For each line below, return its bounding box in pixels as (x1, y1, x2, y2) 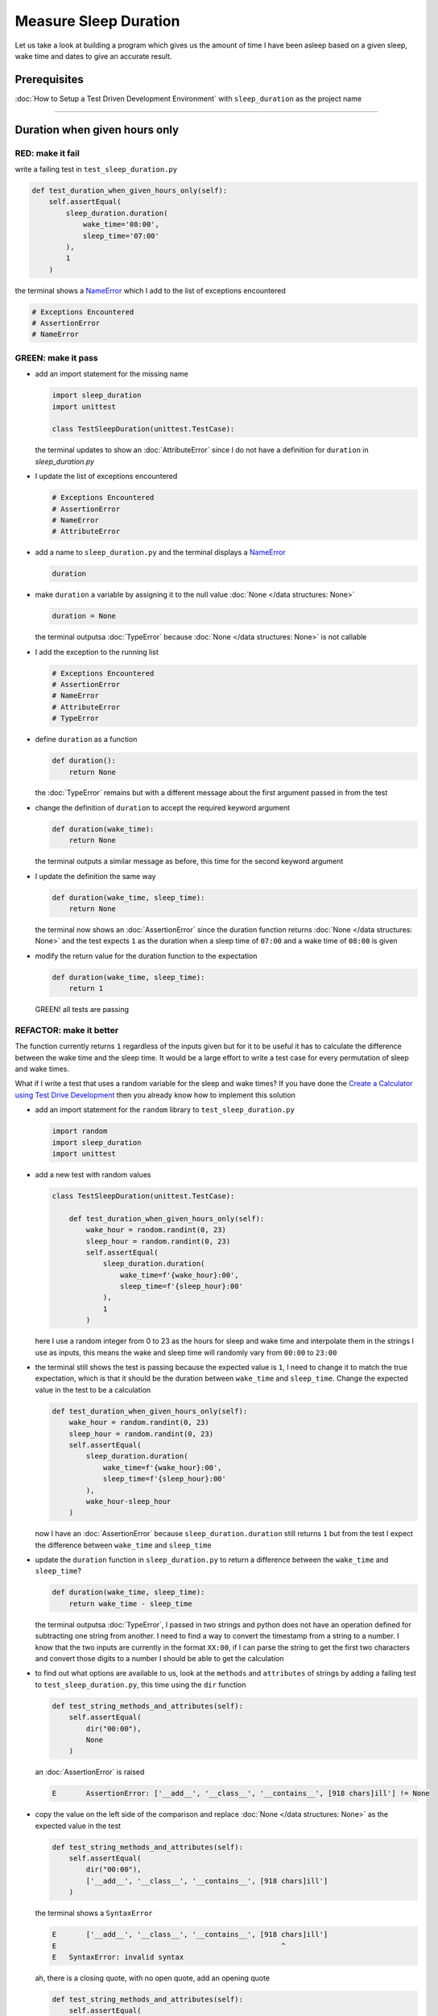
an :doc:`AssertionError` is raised (35, 1767, 145, 1777)
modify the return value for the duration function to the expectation (35, 951, 258, 960)
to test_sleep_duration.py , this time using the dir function (35, 1680, 246, 1689)
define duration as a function (35, 735, 138, 744)
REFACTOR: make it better (14, 1024, 119, 1035)
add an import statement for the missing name (35, 369, 188, 379)
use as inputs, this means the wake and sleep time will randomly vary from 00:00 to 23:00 (35, 1347, 337, 1357)
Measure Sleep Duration (14, 12, 180, 30)
